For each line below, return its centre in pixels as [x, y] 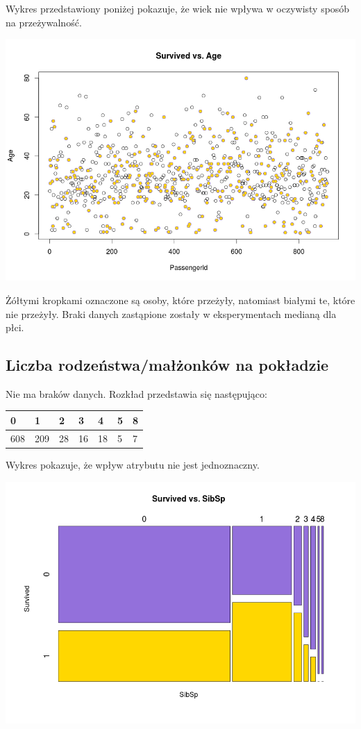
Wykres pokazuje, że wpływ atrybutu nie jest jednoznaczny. [133, 464]
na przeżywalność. [44, 22]
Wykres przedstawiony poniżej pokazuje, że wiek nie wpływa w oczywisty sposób [178, 8]
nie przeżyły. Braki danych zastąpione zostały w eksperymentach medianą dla [171, 313]
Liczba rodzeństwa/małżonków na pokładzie [167, 365]
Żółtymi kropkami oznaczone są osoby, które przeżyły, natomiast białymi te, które [180, 300]
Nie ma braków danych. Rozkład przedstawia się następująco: [136, 393]
